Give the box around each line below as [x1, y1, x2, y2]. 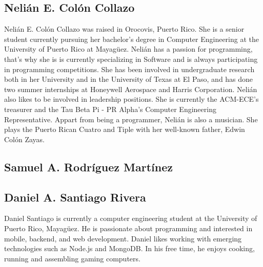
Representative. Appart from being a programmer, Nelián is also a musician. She [4, 114, 258, 124]
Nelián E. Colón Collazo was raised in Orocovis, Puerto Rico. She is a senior [4, 24, 245, 34]
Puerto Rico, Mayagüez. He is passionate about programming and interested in [4, 222, 253, 233]
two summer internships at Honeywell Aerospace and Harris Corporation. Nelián [4, 83, 257, 94]
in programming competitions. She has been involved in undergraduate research [4, 63, 255, 74]
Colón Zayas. [4, 133, 45, 144]
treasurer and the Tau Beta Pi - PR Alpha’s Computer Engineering [4, 103, 216, 114]
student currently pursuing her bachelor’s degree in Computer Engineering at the [4, 33, 259, 44]
